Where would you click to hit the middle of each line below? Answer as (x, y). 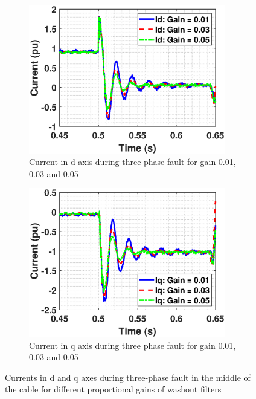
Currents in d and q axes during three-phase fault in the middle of (128, 377)
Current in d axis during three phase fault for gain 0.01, (133, 162)
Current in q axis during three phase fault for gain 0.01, (133, 345)
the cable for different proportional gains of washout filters (113, 389)
